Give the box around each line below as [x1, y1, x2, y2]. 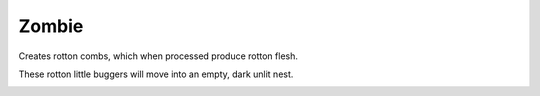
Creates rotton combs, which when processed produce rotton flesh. [18, 50, 299, 62]
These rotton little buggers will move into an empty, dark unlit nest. [18, 68, 294, 80]
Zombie [18, 15, 84, 37]
